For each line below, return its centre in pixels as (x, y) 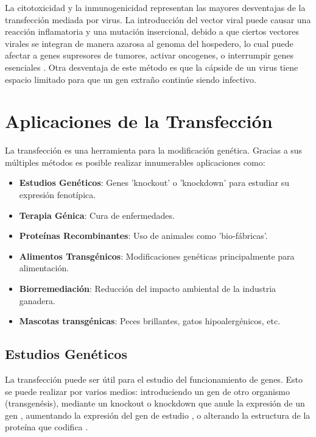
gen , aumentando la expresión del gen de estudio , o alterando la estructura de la (158, 415)
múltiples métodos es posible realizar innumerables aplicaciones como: (135, 162)
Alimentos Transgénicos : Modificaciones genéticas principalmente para (157, 256)
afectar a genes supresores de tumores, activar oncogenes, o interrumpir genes (149, 55)
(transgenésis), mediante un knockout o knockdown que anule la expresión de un (155, 403)
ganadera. (37, 300)
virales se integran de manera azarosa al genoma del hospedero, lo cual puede (149, 43)
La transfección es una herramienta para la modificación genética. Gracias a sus (154, 150)
